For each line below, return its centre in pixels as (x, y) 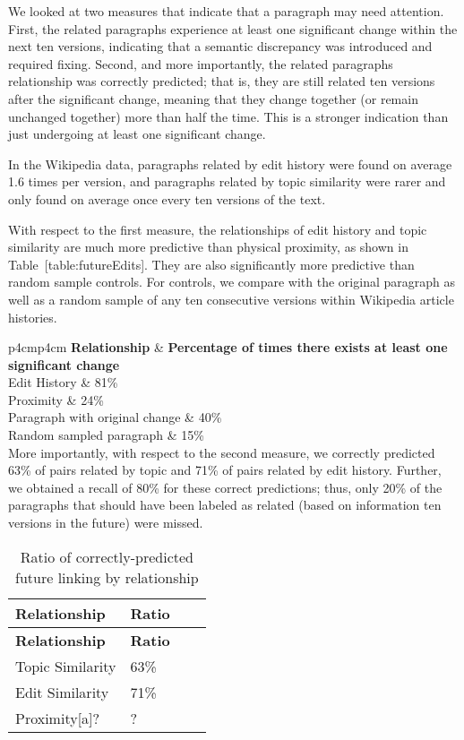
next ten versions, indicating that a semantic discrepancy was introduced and (220, 46)
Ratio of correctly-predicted (107, 556)
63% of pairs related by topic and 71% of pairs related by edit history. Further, (225, 470)
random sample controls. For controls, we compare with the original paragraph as (232, 282)
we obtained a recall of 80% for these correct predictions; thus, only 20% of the (225, 487)
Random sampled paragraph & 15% (106, 435)
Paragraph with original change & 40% (115, 417)
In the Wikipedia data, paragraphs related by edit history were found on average (230, 163)
